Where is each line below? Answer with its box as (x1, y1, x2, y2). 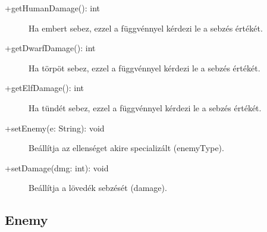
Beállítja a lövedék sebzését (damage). (29, 181, 167, 194)
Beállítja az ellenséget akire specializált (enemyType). (29, 142, 224, 154)
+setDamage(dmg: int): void (5, 161, 109, 174)
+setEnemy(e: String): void (5, 121, 105, 134)
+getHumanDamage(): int (5, 2, 100, 14)
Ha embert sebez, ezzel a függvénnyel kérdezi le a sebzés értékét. (29, 21, 263, 34)
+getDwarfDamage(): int (5, 42, 96, 54)
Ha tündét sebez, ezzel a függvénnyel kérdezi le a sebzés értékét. (29, 101, 262, 114)
